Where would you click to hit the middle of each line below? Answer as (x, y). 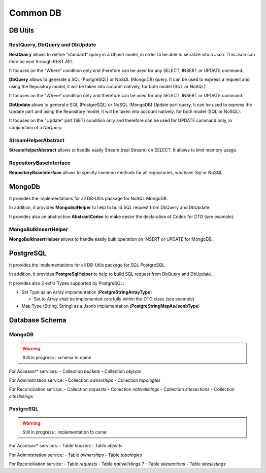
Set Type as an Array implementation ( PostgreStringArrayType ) (87, 292)
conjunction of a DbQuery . (36, 127)
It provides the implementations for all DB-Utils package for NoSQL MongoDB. (88, 199)
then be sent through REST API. (41, 61)
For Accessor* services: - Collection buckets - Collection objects (75, 371)
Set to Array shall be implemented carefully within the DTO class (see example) (114, 299)
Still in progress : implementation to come (65, 432)
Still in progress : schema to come (57, 358)
